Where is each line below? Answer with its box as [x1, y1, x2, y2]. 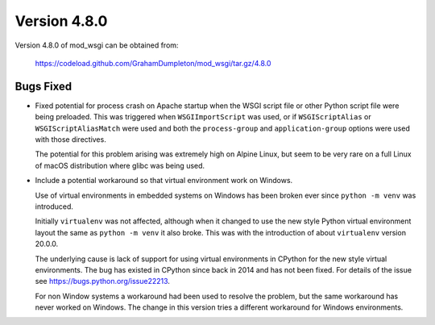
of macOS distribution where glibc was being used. [35, 160, 205, 170]
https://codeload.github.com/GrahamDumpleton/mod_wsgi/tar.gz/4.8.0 [35, 58, 271, 68]
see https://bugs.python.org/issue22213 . [35, 277, 171, 286]
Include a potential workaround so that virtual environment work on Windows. [35, 176, 293, 185]
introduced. [35, 202, 74, 211]
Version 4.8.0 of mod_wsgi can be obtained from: [14, 40, 179, 50]
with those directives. [35, 135, 106, 144]
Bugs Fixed [14, 79, 72, 93]
